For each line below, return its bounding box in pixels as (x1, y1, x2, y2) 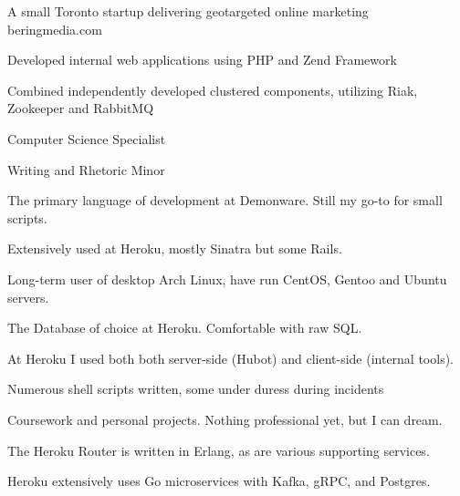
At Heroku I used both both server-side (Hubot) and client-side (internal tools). (7, 348, 455, 367)
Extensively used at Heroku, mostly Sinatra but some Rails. (7, 239, 342, 258)
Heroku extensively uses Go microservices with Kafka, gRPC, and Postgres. (7, 471, 431, 491)
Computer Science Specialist (7, 129, 166, 148)
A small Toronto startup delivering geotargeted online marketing (7, 2, 369, 20)
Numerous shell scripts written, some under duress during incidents (7, 379, 384, 398)
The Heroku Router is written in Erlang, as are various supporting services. (7, 440, 430, 460)
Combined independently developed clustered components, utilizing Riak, (7, 80, 418, 99)
